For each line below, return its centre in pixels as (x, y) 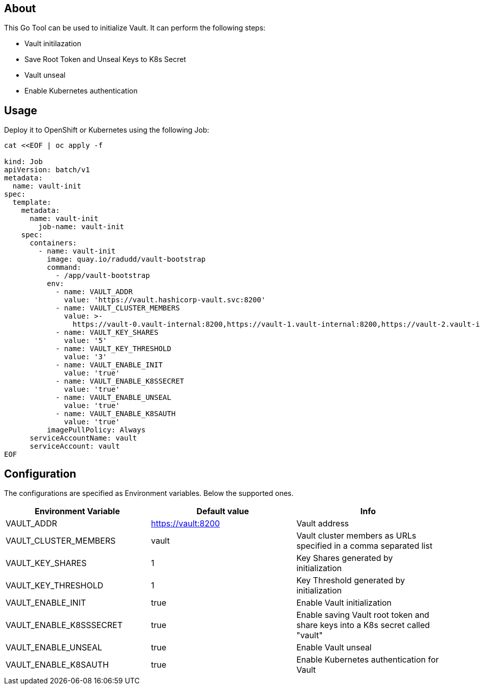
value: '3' (86, 357)
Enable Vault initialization (344, 603)
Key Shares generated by (344, 558)
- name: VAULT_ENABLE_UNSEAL (113, 398)
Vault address (323, 524)
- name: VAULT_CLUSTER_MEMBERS (118, 308)
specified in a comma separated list (364, 546)
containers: (53, 243)
